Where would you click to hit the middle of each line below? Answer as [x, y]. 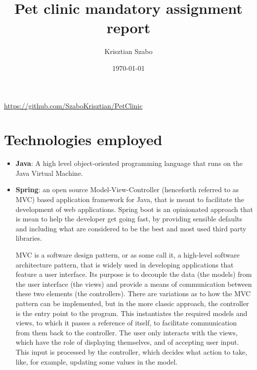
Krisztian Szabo [128, 51]
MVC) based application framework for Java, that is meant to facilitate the [130, 199]
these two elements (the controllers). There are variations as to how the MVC [133, 293]
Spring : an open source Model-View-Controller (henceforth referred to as [127, 189]
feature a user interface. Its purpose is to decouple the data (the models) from [134, 274]
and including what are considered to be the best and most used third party [131, 228]
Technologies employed [83, 139]
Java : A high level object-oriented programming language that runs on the [129, 163]
